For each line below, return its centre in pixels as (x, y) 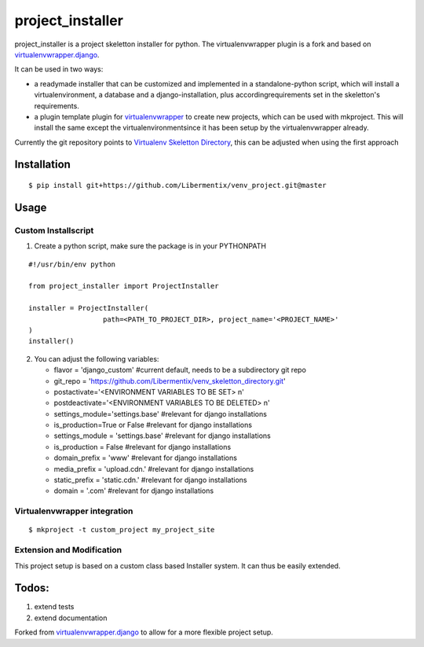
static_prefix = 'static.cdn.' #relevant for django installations (150, 480)
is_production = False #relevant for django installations (143, 447)
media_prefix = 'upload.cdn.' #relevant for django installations (154, 469)
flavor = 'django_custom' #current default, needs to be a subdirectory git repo (180, 370)
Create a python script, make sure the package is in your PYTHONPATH (150, 246)
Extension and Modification (68, 550)
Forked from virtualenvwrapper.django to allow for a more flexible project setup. (144, 632)
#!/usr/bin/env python (72, 264)
